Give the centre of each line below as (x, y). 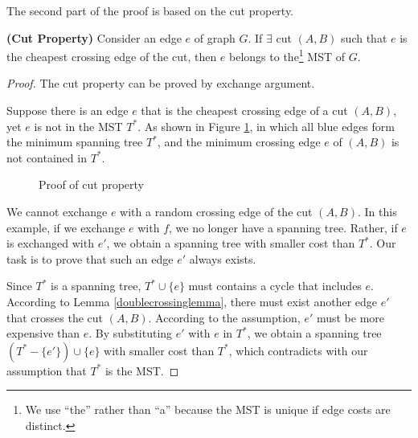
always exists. (223, 258)
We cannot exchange (57, 211)
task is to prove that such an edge (90, 258)
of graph (215, 37)
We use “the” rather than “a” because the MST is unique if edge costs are (208, 409)
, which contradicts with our (298, 350)
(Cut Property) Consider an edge (94, 37)
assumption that (47, 370)
